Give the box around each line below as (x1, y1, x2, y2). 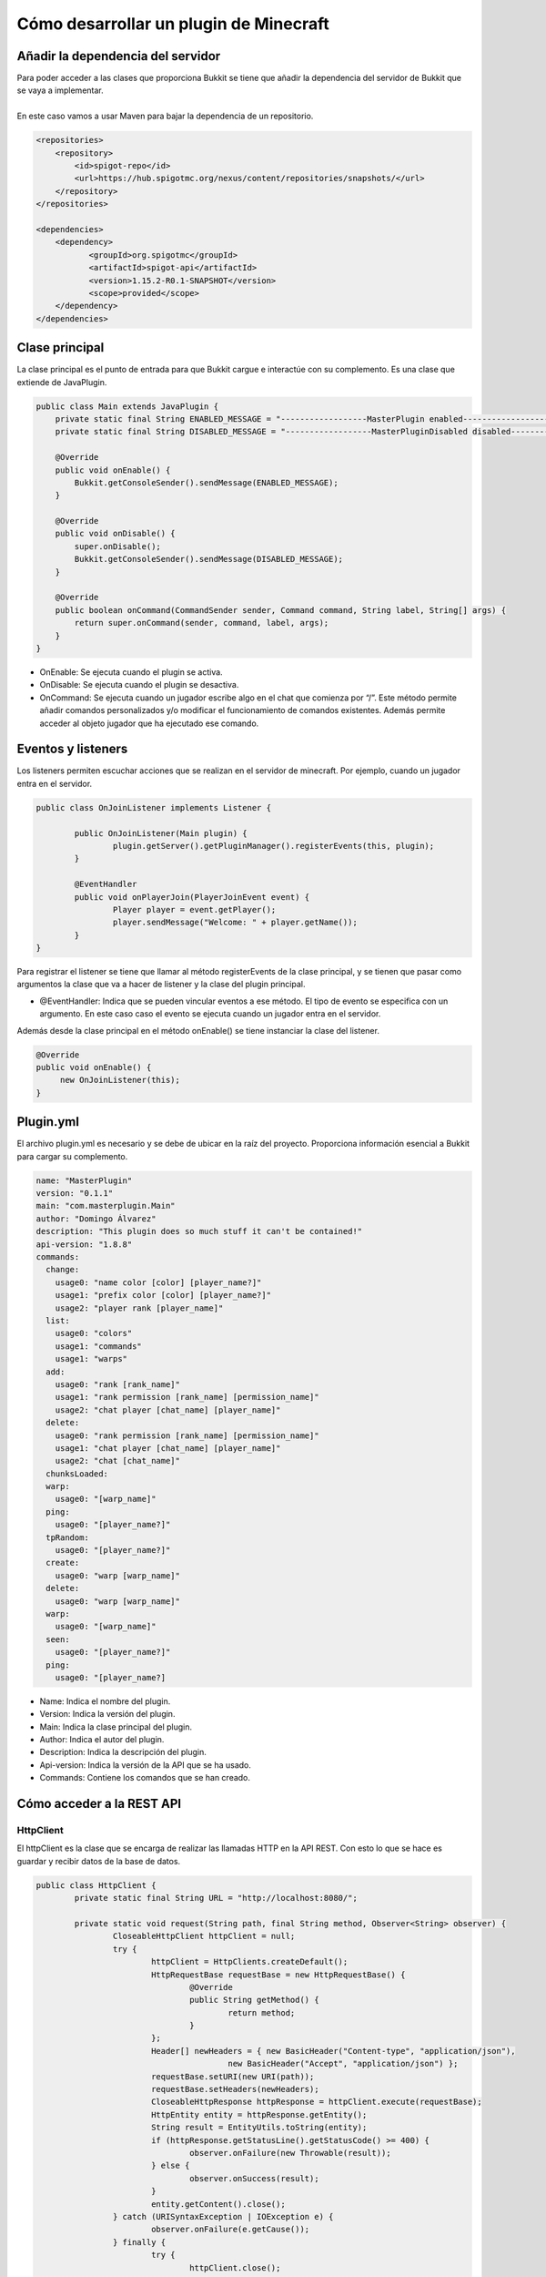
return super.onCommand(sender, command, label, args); (74, 618, 329, 628)
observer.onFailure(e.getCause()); (150, 2224, 310, 2235)
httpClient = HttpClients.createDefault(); (150, 1956, 349, 1967)
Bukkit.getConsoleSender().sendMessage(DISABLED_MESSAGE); (74, 554, 344, 565)
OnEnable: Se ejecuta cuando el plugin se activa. (39, 666, 223, 678)
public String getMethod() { (189, 1995, 319, 2006)
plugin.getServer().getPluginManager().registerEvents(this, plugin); (112, 841, 435, 851)
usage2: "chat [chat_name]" (55, 1455, 181, 1466)
